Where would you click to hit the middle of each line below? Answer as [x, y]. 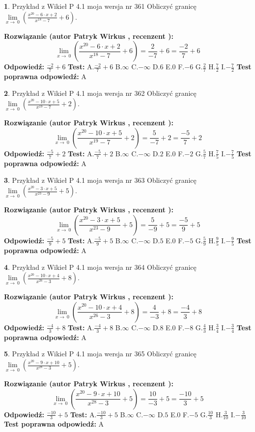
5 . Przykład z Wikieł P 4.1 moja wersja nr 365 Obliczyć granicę [100, 354]
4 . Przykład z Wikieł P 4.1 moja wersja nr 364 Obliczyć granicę [100, 267]
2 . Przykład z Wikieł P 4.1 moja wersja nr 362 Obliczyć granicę [100, 93]
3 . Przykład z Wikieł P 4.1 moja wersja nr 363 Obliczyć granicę [100, 180]
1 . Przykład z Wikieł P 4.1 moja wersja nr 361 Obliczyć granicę [100, 6]
